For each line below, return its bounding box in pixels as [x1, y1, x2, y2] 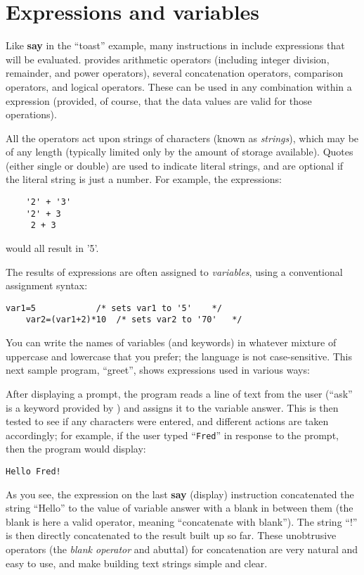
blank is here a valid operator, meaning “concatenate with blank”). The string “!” [6, 514, 358, 529]
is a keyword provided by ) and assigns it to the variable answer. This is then [6, 400, 339, 415]
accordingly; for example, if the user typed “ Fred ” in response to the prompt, [6, 427, 339, 442]
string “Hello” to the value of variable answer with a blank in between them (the [6, 500, 353, 515]
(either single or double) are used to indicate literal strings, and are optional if [6, 158, 344, 172]
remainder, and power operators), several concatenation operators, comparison [6, 65, 344, 80]
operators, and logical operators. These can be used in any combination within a [6, 79, 352, 94]
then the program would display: [6, 441, 146, 456]
